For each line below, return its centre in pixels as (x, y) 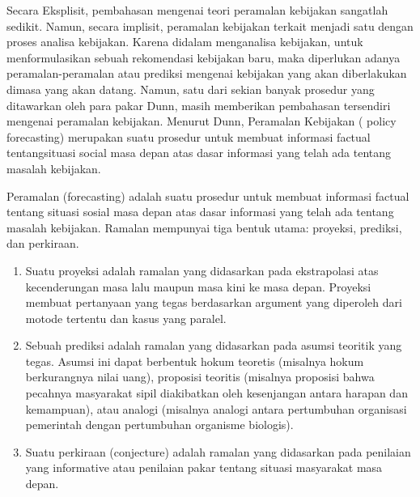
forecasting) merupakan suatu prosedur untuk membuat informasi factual (189, 136)
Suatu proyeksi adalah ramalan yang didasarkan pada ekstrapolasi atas (202, 270)
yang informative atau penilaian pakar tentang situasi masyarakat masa (204, 467)
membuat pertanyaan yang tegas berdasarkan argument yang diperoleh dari (214, 302)
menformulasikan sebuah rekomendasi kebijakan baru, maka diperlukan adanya (204, 57)
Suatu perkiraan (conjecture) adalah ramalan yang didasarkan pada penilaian (218, 451)
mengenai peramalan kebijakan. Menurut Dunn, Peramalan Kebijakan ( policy (202, 121)
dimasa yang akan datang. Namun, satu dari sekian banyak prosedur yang (191, 89)
